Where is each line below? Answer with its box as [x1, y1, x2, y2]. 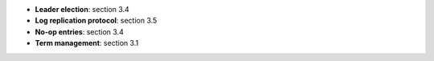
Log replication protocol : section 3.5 [35, 16, 158, 26]
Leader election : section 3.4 [35, 5, 130, 14]
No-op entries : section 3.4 [35, 26, 124, 36]
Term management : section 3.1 [35, 39, 139, 48]
